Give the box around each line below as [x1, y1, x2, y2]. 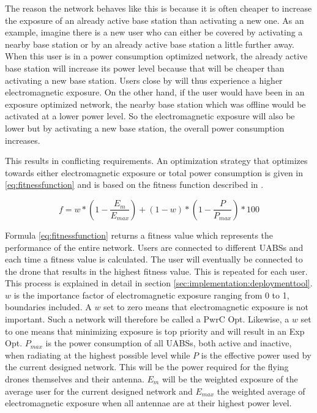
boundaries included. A [5, 300, 92, 313]
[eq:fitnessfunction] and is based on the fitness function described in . [5, 178, 264, 191]
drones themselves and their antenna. [5, 373, 144, 385]
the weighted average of [217, 384, 305, 397]
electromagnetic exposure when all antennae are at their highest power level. [5, 396, 292, 409]
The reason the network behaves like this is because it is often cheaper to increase [5, 2, 312, 14]
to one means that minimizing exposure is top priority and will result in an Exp [5, 324, 305, 337]
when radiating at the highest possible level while [5, 348, 190, 361]
